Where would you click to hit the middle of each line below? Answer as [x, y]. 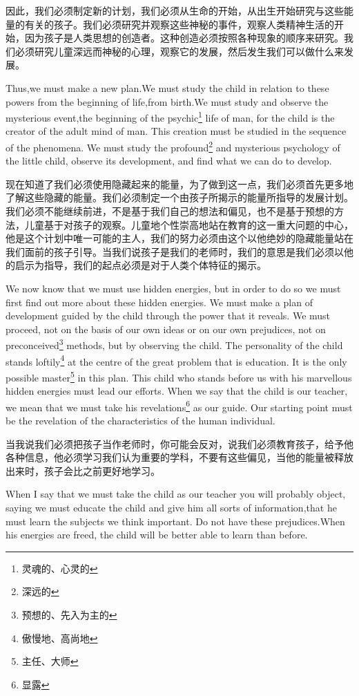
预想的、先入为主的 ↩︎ [69, 614]
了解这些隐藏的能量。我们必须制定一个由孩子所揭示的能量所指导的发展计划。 [179, 197]
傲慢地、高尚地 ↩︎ [60, 638]
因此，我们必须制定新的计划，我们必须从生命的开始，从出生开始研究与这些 [175, 10]
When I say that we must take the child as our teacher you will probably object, [176, 494]
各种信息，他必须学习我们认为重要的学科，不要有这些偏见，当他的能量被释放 [179, 457]
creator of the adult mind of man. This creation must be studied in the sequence [176, 131]
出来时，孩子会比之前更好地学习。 [83, 470]
